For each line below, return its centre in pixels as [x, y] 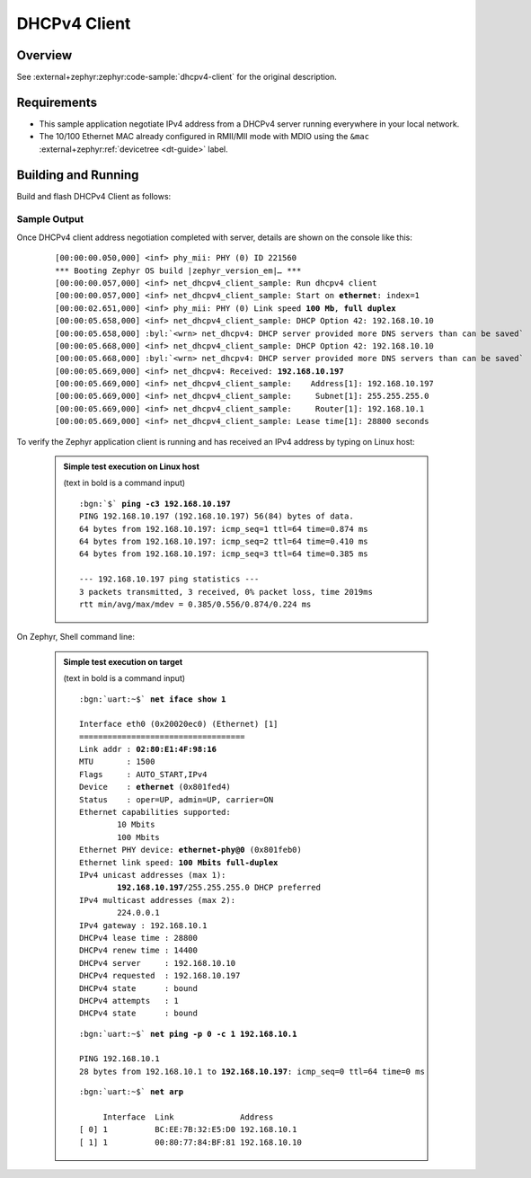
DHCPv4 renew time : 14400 [138, 951]
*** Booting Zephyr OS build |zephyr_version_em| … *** [178, 270]
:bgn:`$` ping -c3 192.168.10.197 [155, 504]
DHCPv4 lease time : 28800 [138, 938]
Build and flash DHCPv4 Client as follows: [94, 196]
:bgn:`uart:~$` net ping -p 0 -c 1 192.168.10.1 [188, 1034]
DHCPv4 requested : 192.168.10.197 [160, 976]
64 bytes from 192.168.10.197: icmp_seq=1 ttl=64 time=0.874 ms [224, 529]
